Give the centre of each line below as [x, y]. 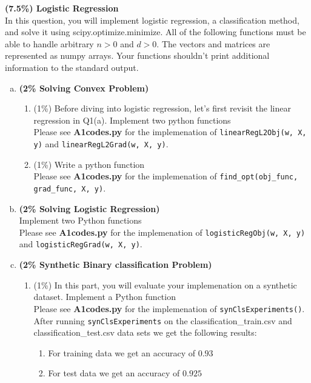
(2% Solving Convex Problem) [84, 88]
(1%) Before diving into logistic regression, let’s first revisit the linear [162, 108]
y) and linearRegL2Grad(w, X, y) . [101, 144]
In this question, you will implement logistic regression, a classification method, [152, 20]
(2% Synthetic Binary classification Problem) [115, 265]
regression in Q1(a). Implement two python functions [132, 120]
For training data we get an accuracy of [122, 352]
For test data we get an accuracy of [114, 373]
